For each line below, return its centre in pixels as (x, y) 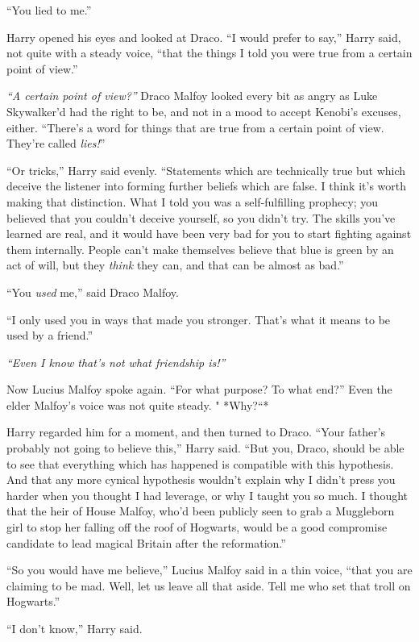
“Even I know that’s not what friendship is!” (116, 362)
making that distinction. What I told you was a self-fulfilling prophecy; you (193, 201)
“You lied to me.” (49, 10)
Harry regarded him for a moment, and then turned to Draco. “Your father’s (196, 432)
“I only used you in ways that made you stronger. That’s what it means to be (199, 319)
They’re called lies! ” (56, 143)
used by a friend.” (50, 335)
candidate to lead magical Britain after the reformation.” (146, 542)
